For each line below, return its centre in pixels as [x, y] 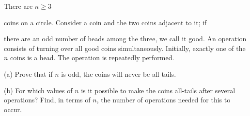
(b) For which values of [38, 90]
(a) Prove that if [28, 74]
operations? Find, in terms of [47, 100]
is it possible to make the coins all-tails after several [158, 90]
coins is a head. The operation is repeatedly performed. [92, 58]
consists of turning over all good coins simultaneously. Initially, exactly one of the [125, 48]
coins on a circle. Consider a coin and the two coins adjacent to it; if [105, 22]
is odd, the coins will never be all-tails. [119, 74]
